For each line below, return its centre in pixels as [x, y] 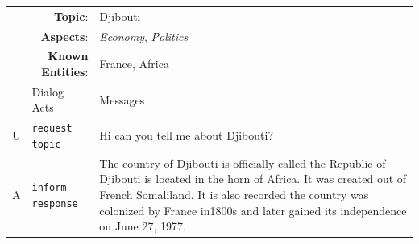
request [52, 129]
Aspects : [64, 36]
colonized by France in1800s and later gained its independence [253, 210]
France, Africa [134, 64]
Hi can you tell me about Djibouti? [186, 135]
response [55, 203]
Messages [122, 99]
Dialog [48, 91]
